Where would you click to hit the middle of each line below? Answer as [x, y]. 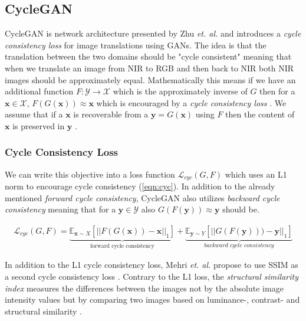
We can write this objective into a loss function [90, 174]
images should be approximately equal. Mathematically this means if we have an [150, 79]
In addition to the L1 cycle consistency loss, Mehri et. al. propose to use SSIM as [152, 265]
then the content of [260, 114]
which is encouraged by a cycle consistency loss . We [191, 102]
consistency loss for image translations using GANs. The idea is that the [136, 45]
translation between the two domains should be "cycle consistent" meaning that [148, 56]
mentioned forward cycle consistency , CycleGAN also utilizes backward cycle [142, 197]
